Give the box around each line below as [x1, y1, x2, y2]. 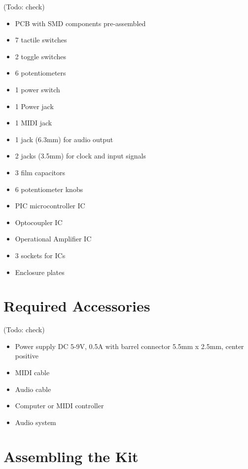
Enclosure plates [15, 267, 65, 277]
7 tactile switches [15, 35, 67, 45]
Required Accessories [3, 296, 150, 316]
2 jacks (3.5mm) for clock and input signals [15, 151, 146, 161]
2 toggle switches [15, 51, 66, 61]
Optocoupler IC [15, 217, 63, 227]
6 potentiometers [15, 68, 66, 78]
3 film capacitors [15, 167, 66, 177]
